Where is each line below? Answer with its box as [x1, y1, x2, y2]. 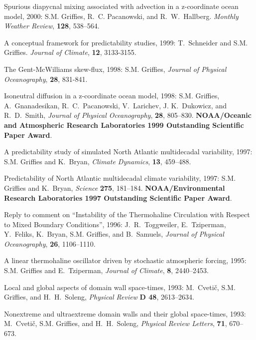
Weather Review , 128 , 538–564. [4, 20, 100, 31]
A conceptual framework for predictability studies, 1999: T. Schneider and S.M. [4, 37, 248, 47]
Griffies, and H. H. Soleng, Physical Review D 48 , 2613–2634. [4, 292, 194, 302]
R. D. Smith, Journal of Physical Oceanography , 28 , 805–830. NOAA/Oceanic [4, 110, 252, 120]
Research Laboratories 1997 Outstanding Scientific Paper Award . [4, 192, 232, 203]
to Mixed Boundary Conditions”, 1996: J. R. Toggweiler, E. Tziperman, [4, 219, 226, 229]
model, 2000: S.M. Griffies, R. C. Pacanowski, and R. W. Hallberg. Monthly [4, 10, 239, 21]
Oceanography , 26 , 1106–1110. [4, 238, 96, 249]
